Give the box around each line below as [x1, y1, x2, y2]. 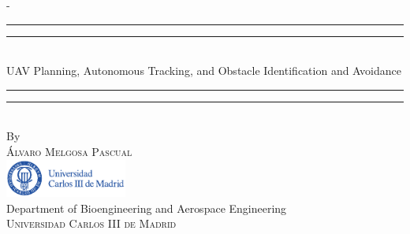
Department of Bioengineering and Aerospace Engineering [6, 199, 287, 216]
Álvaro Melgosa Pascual [6, 143, 132, 159]
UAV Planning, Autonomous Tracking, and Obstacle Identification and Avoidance [6, 62, 401, 79]
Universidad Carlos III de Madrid [6, 215, 177, 232]
